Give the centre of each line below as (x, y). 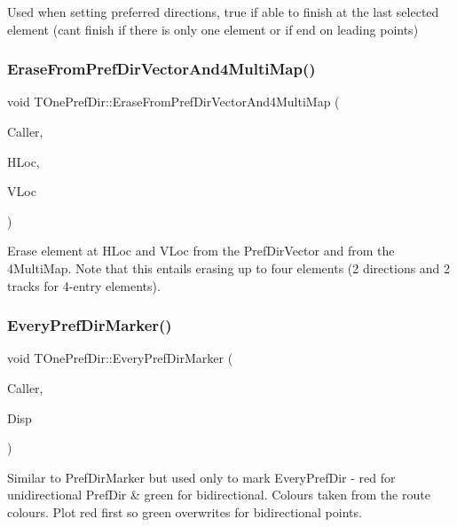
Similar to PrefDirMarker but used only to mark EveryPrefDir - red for (201, 477)
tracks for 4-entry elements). (84, 285)
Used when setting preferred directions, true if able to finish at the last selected (223, 12)
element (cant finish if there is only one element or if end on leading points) (213, 29)
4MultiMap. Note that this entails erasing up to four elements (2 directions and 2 (229, 267)
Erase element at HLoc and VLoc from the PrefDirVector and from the (201, 251)
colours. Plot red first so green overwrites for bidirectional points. (185, 511)
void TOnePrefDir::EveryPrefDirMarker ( (120, 358)
